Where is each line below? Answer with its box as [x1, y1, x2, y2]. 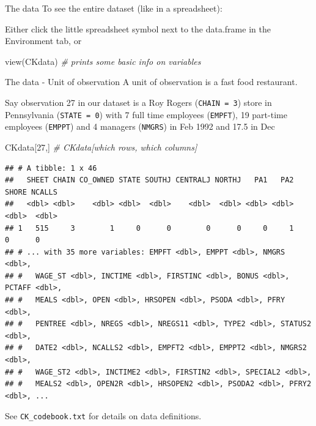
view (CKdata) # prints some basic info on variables [5, 54, 201, 67]
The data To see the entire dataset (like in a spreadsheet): [5, 2, 222, 14]
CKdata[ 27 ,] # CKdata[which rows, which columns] [5, 140, 197, 153]
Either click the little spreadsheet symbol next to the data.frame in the [5, 22, 271, 35]
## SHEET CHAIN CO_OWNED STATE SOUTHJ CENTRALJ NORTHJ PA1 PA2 [5, 176, 294, 185]
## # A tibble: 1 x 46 [5, 163, 97, 173]
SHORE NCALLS [5, 187, 57, 196]
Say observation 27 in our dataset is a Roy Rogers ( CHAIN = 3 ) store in [5, 95, 272, 108]
